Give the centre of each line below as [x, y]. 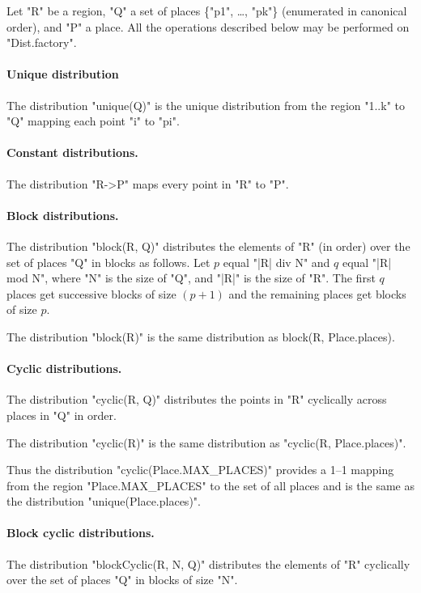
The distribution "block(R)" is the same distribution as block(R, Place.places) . [201, 336]
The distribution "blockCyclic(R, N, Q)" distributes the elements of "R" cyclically [208, 563]
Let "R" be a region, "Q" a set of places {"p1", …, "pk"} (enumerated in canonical [207, 11]
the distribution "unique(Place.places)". [104, 501]
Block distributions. [63, 215]
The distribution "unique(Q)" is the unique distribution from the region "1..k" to [206, 105]
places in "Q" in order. [62, 415]
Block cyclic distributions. [81, 533]
